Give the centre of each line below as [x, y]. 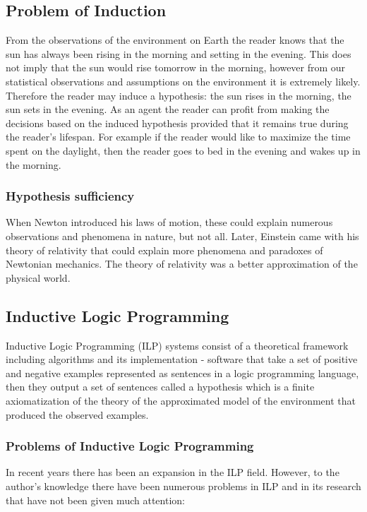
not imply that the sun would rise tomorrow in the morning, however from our [176, 67]
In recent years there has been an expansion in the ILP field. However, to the [173, 472]
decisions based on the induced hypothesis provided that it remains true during [177, 123]
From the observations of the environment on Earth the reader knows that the [175, 40]
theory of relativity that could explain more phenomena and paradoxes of [164, 250]
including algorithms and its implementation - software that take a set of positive [182, 359]
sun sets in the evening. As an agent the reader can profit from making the [168, 109]
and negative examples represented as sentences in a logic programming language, [182, 373]
